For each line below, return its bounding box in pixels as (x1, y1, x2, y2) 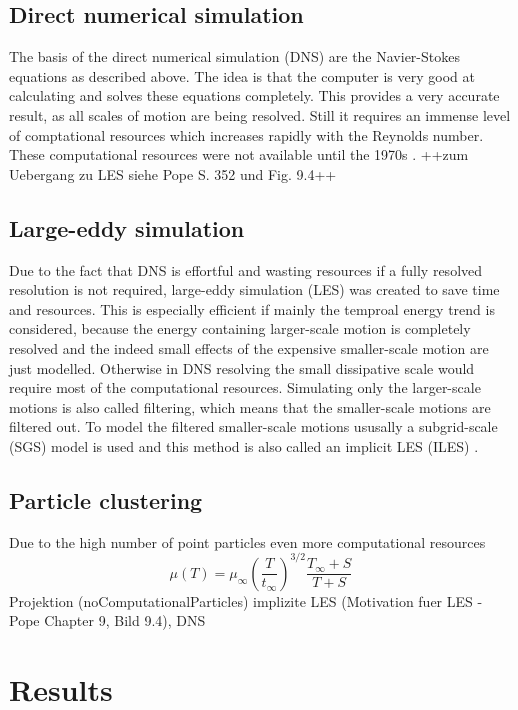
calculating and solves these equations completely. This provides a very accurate (9, 85, 500, 106)
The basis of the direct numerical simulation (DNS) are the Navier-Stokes (9, 46, 460, 67)
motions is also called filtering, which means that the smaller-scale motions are (9, 396, 491, 417)
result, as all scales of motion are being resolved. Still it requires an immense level (9, 104, 511, 125)
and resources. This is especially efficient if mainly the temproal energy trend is (9, 298, 495, 319)
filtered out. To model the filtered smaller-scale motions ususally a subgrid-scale (9, 416, 498, 437)
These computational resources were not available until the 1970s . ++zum (9, 144, 469, 165)
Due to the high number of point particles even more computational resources (9, 531, 486, 552)
